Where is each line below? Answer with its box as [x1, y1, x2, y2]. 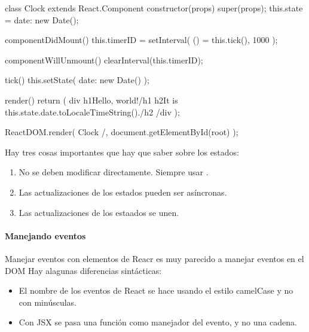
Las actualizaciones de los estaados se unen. [19, 206, 179, 218]
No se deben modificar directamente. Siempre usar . [19, 166, 209, 178]
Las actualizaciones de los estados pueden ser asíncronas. [19, 185, 227, 198]
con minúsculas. [19, 296, 77, 308]
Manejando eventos [5, 229, 86, 242]
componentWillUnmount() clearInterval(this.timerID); [5, 53, 203, 66]
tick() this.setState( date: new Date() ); [5, 74, 149, 86]
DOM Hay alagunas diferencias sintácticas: [5, 264, 162, 276]
